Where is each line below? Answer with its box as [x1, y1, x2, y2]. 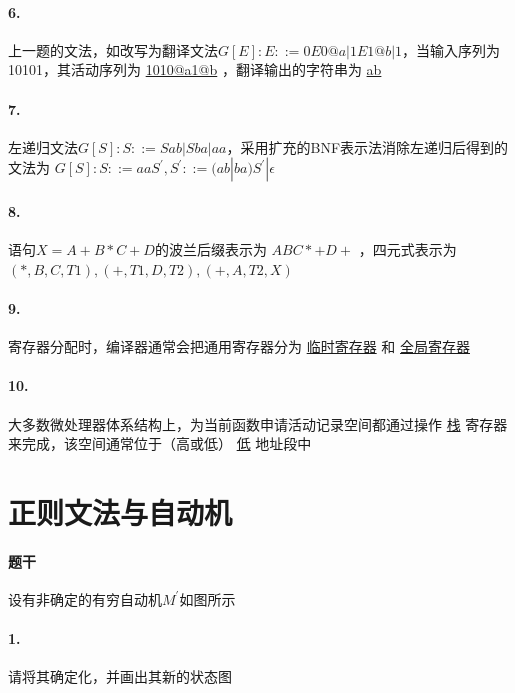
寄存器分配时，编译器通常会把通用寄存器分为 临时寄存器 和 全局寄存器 [8, 336, 470, 357]
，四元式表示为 [358, 239, 457, 260]
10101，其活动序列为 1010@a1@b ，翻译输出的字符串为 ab [8, 59, 382, 80]
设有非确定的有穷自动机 [8, 588, 162, 609]
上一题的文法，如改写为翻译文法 [8, 39, 218, 60]
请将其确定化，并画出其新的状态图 [8, 666, 232, 687]
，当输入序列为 [402, 39, 501, 60]
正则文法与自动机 [8, 491, 233, 532]
